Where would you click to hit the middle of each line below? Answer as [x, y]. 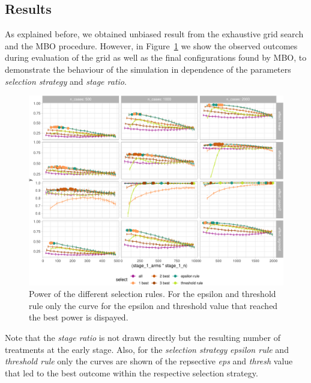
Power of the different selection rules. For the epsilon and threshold [152, 294]
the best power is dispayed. [79, 317]
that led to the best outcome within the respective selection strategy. [131, 372]
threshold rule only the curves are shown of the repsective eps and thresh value [149, 361]
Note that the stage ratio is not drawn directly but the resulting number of [143, 338]
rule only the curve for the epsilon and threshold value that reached [153, 305]
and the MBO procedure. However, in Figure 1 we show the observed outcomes [151, 45]
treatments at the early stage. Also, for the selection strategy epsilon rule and [147, 349]
